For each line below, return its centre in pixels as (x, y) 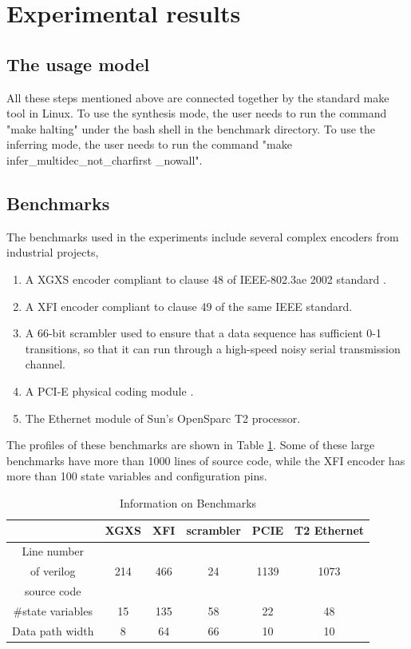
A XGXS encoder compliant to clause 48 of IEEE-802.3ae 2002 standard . (205, 279)
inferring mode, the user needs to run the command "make (149, 144)
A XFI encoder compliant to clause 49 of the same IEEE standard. (189, 306)
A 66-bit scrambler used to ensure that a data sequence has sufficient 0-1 (203, 333)
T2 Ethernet (330, 530)
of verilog (53, 571)
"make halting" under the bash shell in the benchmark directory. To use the (191, 128)
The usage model (78, 64)
